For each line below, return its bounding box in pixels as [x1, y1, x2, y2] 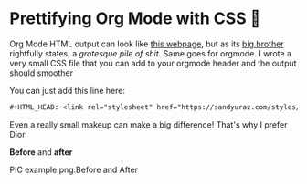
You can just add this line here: [9, 85, 126, 96]
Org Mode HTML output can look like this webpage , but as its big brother [9, 38, 285, 49]
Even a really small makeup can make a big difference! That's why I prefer [9, 118, 288, 130]
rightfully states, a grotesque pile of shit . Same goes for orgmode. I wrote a [9, 47, 292, 58]
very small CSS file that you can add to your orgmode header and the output [9, 57, 297, 68]
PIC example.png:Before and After [9, 164, 139, 175]
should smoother [9, 67, 73, 78]
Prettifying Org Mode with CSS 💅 [9, 8, 261, 29]
